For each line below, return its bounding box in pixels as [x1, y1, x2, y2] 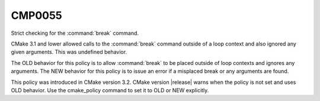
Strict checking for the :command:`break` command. [11, 30, 139, 37]
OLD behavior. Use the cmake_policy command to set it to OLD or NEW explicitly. [11, 86, 209, 94]
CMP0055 [11, 9, 62, 22]
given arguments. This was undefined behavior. [11, 48, 127, 56]
